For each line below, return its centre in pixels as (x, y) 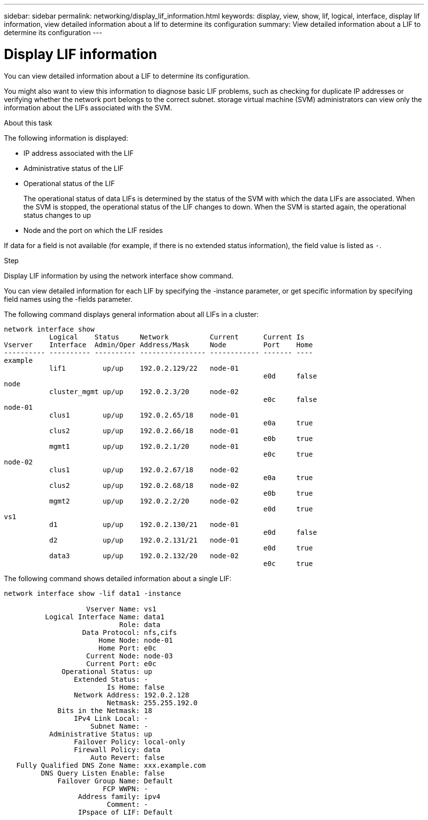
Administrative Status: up (101, 734)
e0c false (290, 399)
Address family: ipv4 (119, 796)
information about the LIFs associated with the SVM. (88, 107)
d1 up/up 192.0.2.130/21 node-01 (144, 524)
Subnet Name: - (119, 726)
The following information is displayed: (66, 138)
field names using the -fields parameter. (68, 299)
